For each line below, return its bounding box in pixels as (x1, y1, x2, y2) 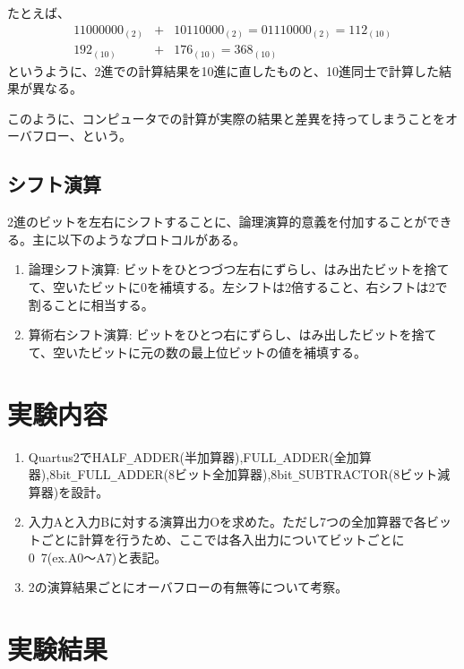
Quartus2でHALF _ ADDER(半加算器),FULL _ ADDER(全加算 (28, 447, 372, 466)
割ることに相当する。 (28, 295, 154, 313)
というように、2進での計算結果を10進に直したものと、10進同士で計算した (7, 61, 440, 80)
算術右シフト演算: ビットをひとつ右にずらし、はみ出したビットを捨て (28, 325, 437, 344)
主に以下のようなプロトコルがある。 (31, 229, 245, 248)
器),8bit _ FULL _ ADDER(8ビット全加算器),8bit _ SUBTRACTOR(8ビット (28, 465, 438, 484)
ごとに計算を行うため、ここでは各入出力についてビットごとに (40, 530, 405, 549)
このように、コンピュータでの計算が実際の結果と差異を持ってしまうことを (7, 108, 445, 127)
